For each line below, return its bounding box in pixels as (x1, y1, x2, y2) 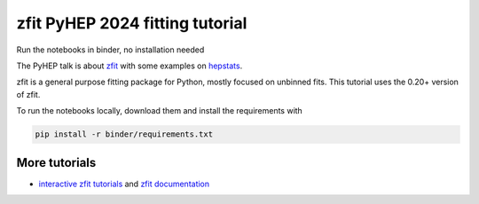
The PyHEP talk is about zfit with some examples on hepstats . (16, 60, 243, 71)
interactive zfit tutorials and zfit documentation (38, 178, 210, 189)
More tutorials (16, 155, 97, 170)
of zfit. (16, 89, 41, 99)
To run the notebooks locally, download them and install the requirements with (16, 106, 303, 116)
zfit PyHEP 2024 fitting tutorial (16, 13, 247, 33)
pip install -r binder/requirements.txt (35, 129, 213, 139)
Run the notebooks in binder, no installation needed (16, 44, 205, 55)
